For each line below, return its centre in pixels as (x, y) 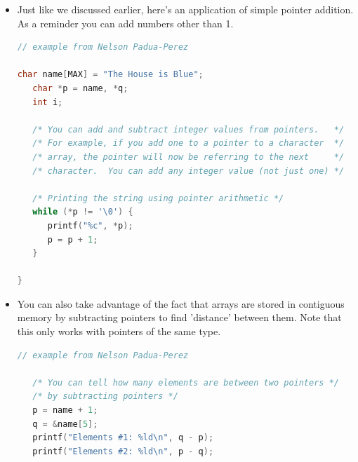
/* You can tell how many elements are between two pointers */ (186, 382)
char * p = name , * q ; (80, 88)
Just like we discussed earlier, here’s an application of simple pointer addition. (185, 9)
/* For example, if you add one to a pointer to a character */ (188, 143)
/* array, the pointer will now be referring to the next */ (188, 157)
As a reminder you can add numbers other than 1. (125, 23)
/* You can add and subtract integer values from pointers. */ (188, 129)
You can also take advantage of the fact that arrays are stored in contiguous (181, 303)
